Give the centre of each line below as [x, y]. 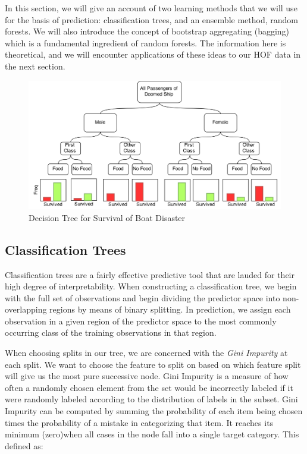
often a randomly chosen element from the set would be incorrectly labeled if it [149, 387]
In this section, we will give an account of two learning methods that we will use [151, 8]
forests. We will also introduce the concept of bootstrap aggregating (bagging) [147, 31]
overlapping [26, 309]
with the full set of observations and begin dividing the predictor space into [142, 297]
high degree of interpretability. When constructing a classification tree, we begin [151, 286]
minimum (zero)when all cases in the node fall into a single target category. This [152, 434]
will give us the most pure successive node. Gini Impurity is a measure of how [147, 376]
